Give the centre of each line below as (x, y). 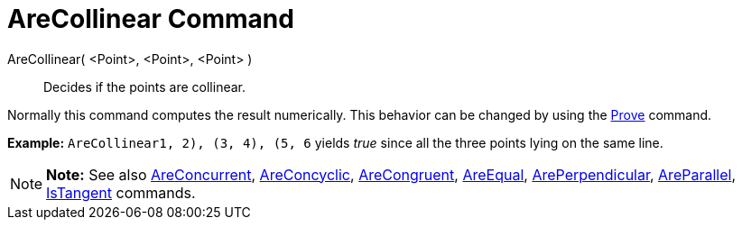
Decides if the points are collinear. (145, 86)
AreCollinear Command (151, 19)
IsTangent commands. (121, 192)
